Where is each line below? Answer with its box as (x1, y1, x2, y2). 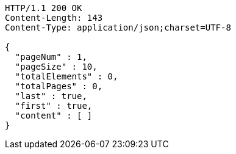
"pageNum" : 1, (15, 52, 87, 62)
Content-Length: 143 (5, 13, 103, 23)
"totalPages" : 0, (15, 81, 103, 91)
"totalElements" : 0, (15, 71, 118, 81)
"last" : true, (15, 91, 87, 101)
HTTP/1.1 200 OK (5, 3, 82, 13)
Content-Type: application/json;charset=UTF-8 (5, 23, 231, 32)
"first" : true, (15, 101, 93, 111)
